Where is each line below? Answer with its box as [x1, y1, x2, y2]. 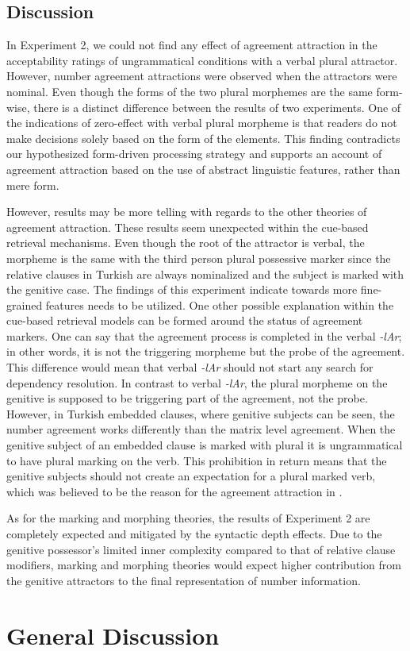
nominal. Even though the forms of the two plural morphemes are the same [6, 83, 373, 99]
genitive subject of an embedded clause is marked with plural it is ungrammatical [6, 437, 403, 453]
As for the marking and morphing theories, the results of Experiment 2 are [6, 510, 370, 526]
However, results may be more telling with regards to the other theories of [6, 203, 367, 220]
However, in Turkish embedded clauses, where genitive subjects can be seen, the [6, 405, 395, 422]
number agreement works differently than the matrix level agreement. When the [6, 421, 396, 437]
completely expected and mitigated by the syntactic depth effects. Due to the [6, 526, 382, 542]
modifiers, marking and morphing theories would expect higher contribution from [6, 557, 401, 573]
